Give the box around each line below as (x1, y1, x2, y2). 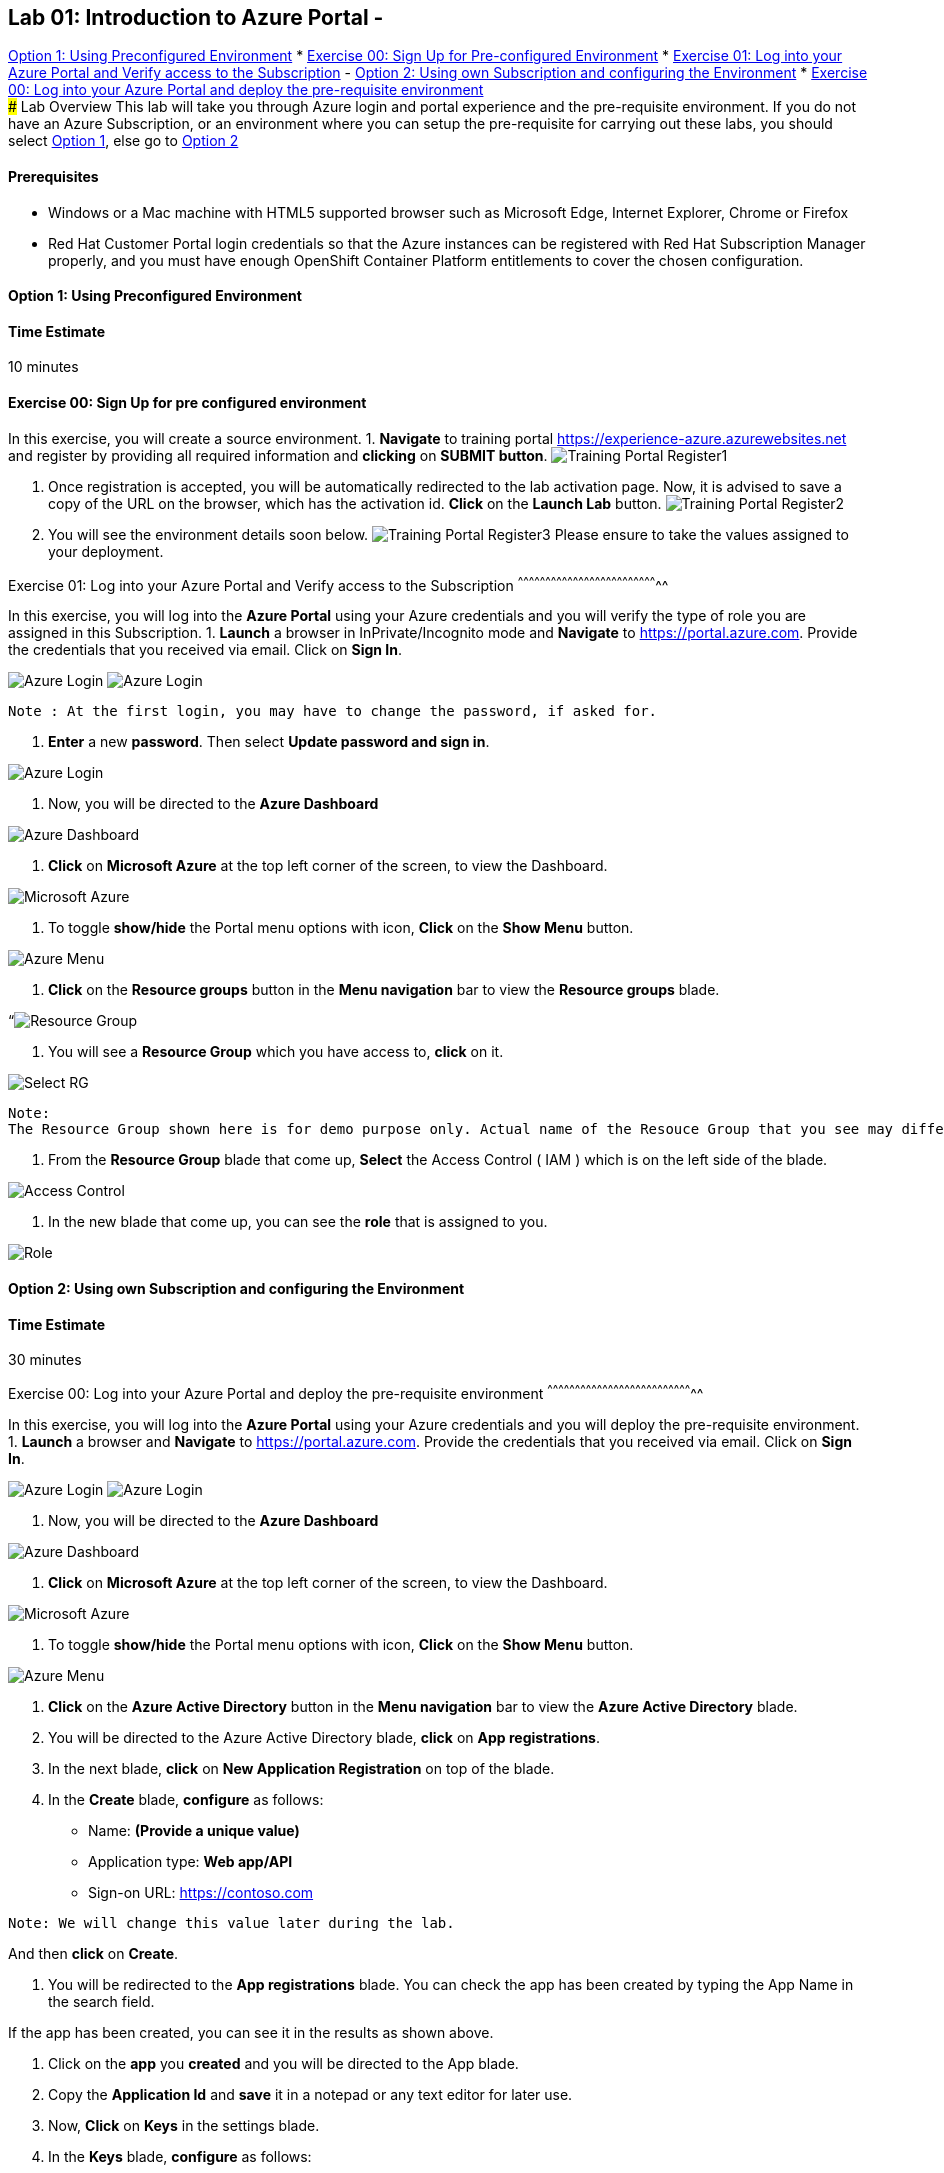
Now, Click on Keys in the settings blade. (48, 2116, 320, 2134)
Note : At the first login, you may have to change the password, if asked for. (8, 703, 658, 720)
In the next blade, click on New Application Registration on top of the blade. (48, 1759, 555, 1777)
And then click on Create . (8, 1944, 179, 1962)
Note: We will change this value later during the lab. (8, 1914, 455, 1931)
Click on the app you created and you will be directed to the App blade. (48, 2054, 519, 2072)
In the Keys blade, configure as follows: (48, 2147, 312, 2165)
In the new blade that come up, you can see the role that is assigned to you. (48, 1213, 548, 1231)
